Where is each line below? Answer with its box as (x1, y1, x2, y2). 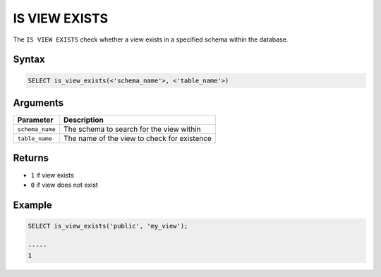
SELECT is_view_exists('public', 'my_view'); (28, 222, 188, 230)
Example (13, 199, 52, 211)
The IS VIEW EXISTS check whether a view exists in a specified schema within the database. (13, 35, 289, 44)
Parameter (17, 115, 54, 125)
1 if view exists (30, 171, 74, 179)
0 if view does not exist (30, 180, 98, 189)
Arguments (13, 97, 64, 109)
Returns (13, 152, 49, 164)
